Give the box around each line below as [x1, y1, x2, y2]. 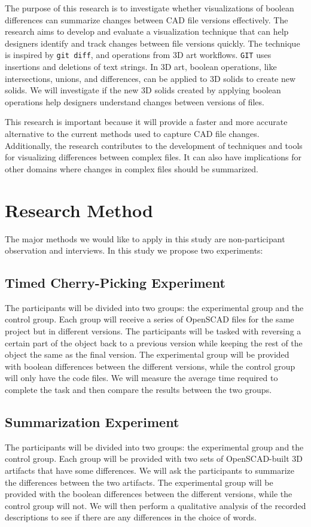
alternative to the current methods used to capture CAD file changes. [5, 127, 260, 139]
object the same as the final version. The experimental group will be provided [5, 348, 289, 361]
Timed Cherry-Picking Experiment [5, 273, 225, 292]
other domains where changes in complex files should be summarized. [5, 162, 258, 175]
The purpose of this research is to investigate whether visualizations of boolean [5, 2, 294, 14]
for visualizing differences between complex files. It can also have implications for [5, 151, 301, 163]
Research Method [5, 197, 153, 222]
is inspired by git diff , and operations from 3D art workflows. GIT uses [5, 48, 272, 61]
